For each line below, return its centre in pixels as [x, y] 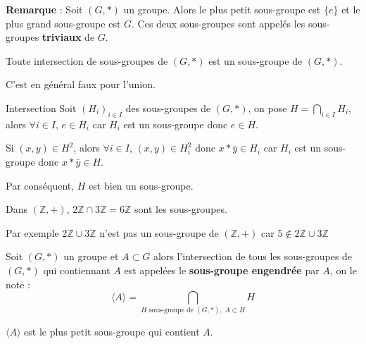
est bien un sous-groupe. [141, 185]
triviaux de [68, 37]
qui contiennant [77, 270]
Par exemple [32, 232]
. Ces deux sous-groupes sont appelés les [219, 23]
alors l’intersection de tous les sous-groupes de [253, 256]
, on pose [267, 107]
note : [18, 284]
